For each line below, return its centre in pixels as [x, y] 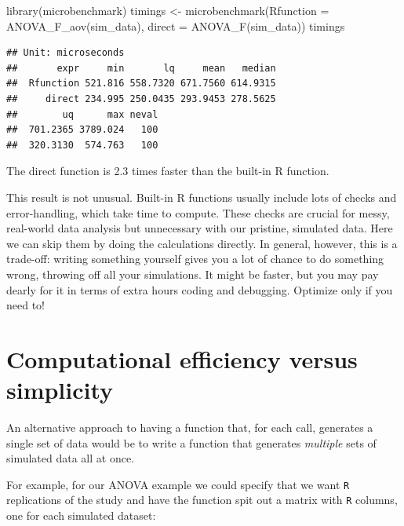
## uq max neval [82, 114]
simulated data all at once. [71, 458]
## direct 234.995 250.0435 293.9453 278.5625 [141, 99]
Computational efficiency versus [182, 358]
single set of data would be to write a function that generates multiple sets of [191, 442]
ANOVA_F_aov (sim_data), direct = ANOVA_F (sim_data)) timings [176, 26]
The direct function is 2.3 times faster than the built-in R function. [168, 171]
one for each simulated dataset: [81, 515]
